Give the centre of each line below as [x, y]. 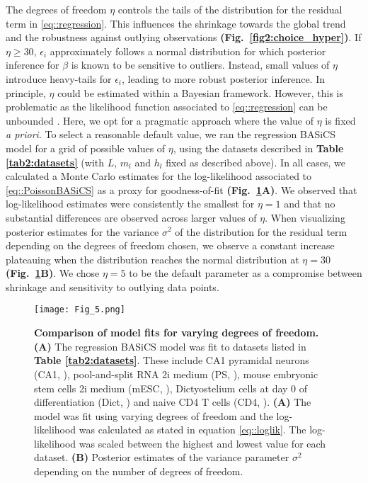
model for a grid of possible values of [86, 148]
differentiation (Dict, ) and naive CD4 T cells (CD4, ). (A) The [173, 402]
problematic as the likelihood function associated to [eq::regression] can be [167, 107]
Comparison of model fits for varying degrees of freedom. [177, 333]
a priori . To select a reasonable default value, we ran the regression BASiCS [171, 134]
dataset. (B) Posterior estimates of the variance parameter [162, 457]
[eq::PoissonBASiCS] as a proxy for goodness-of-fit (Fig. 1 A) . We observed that [182, 189]
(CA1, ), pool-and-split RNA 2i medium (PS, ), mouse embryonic [176, 374]
